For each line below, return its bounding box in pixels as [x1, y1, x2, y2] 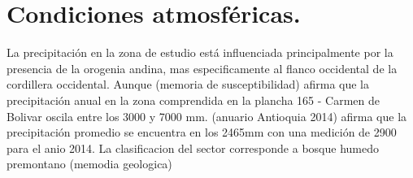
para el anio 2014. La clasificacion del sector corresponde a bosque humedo [7, 139, 379, 156]
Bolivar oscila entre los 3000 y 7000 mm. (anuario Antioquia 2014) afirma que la [7, 107, 407, 124]
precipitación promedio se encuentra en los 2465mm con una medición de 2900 [7, 124, 397, 141]
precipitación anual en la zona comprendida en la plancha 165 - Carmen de [7, 91, 380, 108]
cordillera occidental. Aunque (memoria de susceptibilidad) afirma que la [7, 76, 369, 93]
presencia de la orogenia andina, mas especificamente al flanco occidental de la [7, 59, 398, 76]
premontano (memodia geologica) [7, 155, 172, 172]
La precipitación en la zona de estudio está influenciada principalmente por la [7, 44, 393, 61]
